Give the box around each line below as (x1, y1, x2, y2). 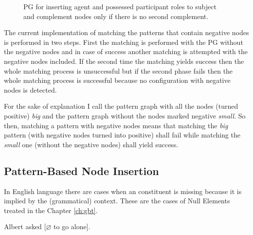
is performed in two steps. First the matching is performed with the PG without (4, 37, 243, 47)
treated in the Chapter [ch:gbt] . (4, 205, 98, 215)
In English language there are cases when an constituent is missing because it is (4, 186, 242, 196)
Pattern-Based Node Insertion (4, 163, 159, 178)
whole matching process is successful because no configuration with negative (4, 75, 231, 85)
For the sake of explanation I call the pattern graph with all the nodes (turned (4, 101, 238, 111)
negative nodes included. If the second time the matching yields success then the (4, 56, 244, 66)
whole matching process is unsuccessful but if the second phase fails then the (4, 65, 233, 76)
